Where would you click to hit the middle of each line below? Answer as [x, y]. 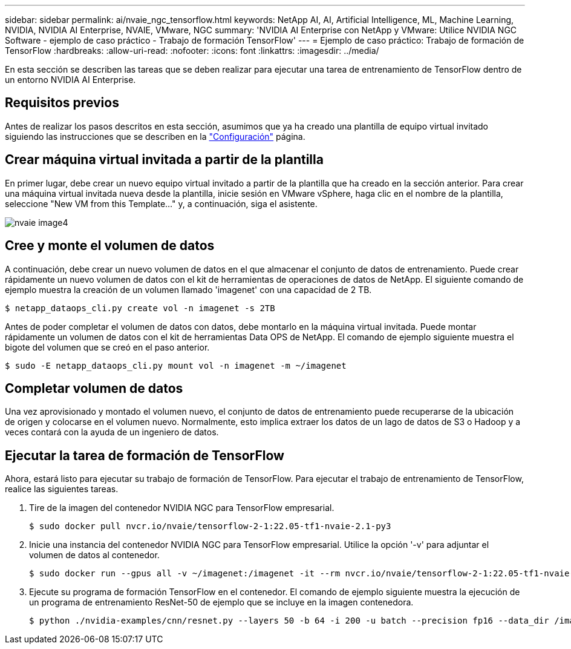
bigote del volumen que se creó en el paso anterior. [107, 347]
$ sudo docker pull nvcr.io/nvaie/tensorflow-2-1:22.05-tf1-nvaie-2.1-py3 [210, 526]
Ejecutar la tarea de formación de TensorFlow [145, 455]
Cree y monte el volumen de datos [110, 246]
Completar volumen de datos [94, 388]
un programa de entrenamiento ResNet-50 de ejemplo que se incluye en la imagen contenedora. [221, 602]
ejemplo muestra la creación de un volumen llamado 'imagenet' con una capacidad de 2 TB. [188, 289]
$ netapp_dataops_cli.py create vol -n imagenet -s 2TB [140, 308]
